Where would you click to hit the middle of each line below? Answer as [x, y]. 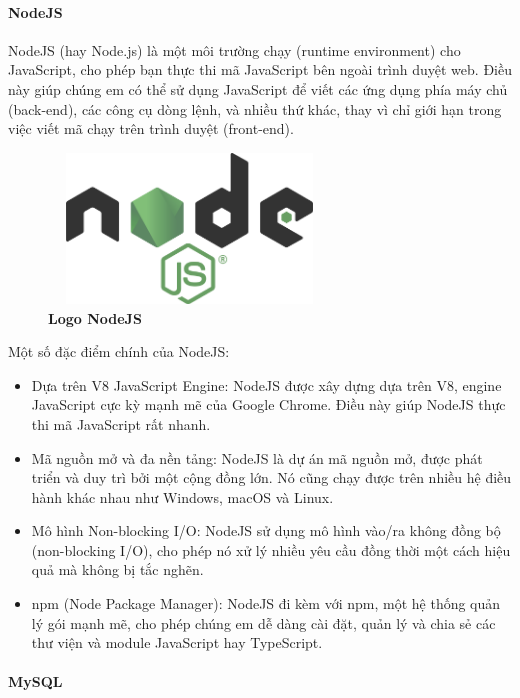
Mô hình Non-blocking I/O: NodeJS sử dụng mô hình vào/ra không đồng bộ [266, 530]
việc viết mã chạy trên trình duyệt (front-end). [151, 128]
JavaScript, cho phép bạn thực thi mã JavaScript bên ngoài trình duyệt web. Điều [260, 69]
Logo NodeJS [95, 317]
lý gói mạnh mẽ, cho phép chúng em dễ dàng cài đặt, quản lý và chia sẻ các [263, 622]
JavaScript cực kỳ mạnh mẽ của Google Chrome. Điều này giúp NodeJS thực [268, 404]
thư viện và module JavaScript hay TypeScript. [177, 642]
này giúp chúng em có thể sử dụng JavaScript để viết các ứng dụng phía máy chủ [258, 88]
